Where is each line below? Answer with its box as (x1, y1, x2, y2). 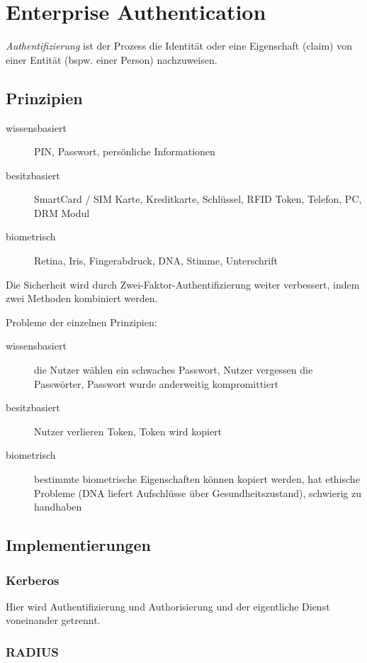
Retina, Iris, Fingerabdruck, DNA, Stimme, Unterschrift (34, 253, 278, 268)
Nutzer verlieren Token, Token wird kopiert (34, 423, 222, 438)
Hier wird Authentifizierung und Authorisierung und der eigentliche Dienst (6, 598, 330, 613)
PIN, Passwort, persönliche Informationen (34, 144, 215, 159)
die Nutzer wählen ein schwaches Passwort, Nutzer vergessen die (34, 362, 313, 377)
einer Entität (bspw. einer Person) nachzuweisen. (6, 52, 218, 67)
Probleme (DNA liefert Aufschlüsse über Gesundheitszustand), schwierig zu (34, 485, 362, 500)
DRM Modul (34, 205, 90, 220)
